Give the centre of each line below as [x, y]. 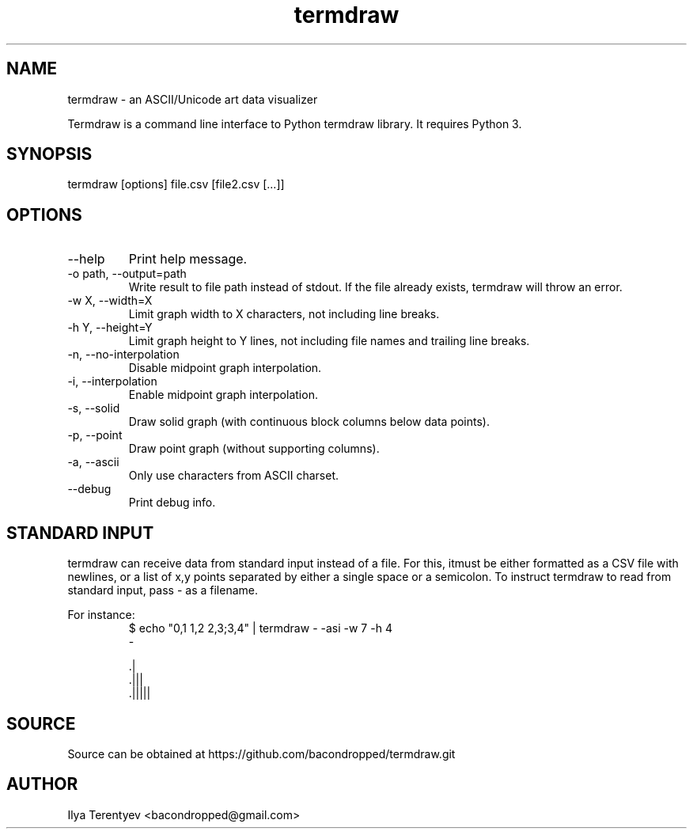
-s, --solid [94, 408]
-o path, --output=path [127, 274]
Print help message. [188, 259]
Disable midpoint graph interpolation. [225, 368]
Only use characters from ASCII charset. [233, 476]
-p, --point [95, 435]
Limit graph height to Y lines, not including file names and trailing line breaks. [329, 341]
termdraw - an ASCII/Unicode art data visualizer [193, 99]
